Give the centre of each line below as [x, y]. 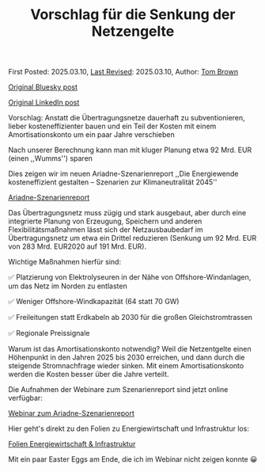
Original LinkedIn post [44, 103]
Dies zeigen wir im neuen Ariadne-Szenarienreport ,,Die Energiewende [123, 174]
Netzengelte [133, 31]
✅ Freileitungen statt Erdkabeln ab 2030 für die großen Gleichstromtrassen [131, 318]
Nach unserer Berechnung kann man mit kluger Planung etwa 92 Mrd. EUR [130, 150]
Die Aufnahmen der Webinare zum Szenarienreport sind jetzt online [118, 390]
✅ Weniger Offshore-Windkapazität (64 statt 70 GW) [94, 302]
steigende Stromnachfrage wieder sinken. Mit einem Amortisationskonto [126, 366]
